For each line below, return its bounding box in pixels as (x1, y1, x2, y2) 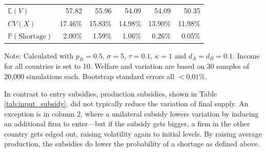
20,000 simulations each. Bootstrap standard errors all (4, 70, 175, 81)
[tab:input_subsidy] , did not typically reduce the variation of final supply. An (4, 98, 249, 109)
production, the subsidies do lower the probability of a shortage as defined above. (4, 138, 260, 149)
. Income (233, 50, 260, 61)
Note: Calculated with (4, 50, 73, 61)
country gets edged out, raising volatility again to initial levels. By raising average (4, 128, 262, 139)
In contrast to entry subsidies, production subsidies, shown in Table (4, 88, 217, 99)
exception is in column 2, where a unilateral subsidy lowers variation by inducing (4, 108, 259, 119)
